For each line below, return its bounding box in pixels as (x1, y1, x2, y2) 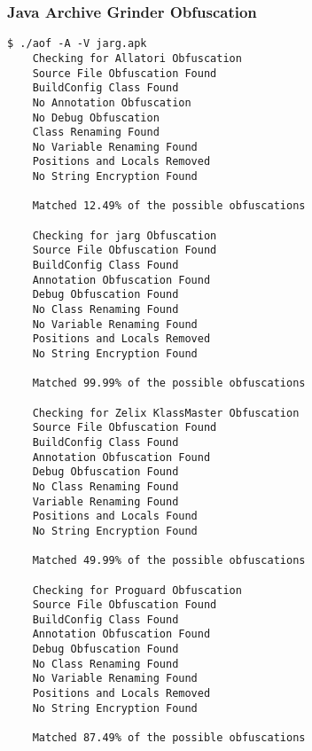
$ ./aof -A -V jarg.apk (7, 37, 147, 51)
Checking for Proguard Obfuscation (32, 583, 242, 597)
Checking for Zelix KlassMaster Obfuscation (32, 406, 300, 419)
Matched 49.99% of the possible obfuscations (32, 554, 306, 567)
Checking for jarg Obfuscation (32, 229, 217, 242)
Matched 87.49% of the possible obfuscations (32, 731, 306, 745)
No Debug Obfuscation (32, 111, 160, 124)
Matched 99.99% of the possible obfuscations (32, 377, 306, 390)
